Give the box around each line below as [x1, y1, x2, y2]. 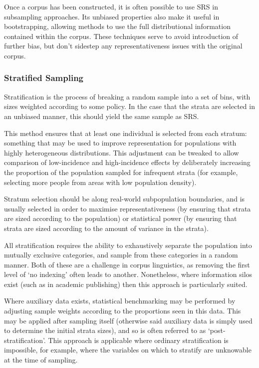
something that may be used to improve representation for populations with [4, 137, 237, 148]
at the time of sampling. [4, 354, 78, 365]
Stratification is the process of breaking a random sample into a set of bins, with [4, 91, 251, 101]
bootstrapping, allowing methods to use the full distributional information [4, 21, 231, 31]
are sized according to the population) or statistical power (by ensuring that [4, 213, 237, 223]
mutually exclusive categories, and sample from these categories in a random [4, 249, 238, 260]
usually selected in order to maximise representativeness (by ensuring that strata [4, 203, 251, 213]
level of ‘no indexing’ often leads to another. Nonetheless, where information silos [4, 269, 253, 279]
